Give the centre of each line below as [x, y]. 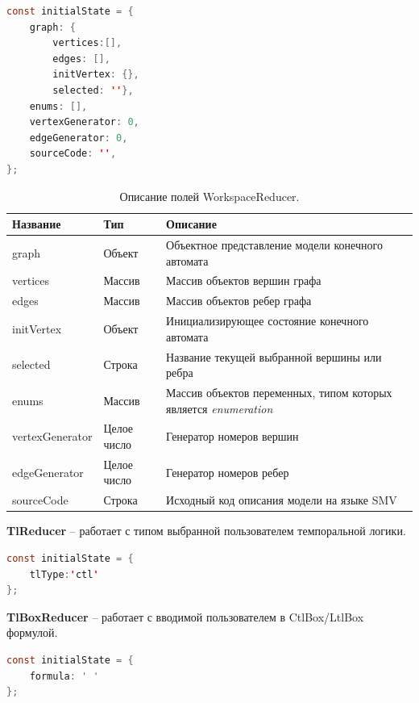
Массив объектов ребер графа [239, 301]
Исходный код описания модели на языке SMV [282, 500]
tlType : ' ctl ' [64, 574]
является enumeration [220, 408]
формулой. [32, 632]
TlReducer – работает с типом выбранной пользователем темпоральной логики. [206, 531]
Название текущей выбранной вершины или [274, 356]
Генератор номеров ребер [228, 472]
